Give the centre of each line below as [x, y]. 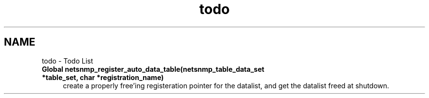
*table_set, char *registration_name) [103, 77]
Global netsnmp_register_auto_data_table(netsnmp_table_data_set [153, 69]
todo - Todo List [68, 61]
